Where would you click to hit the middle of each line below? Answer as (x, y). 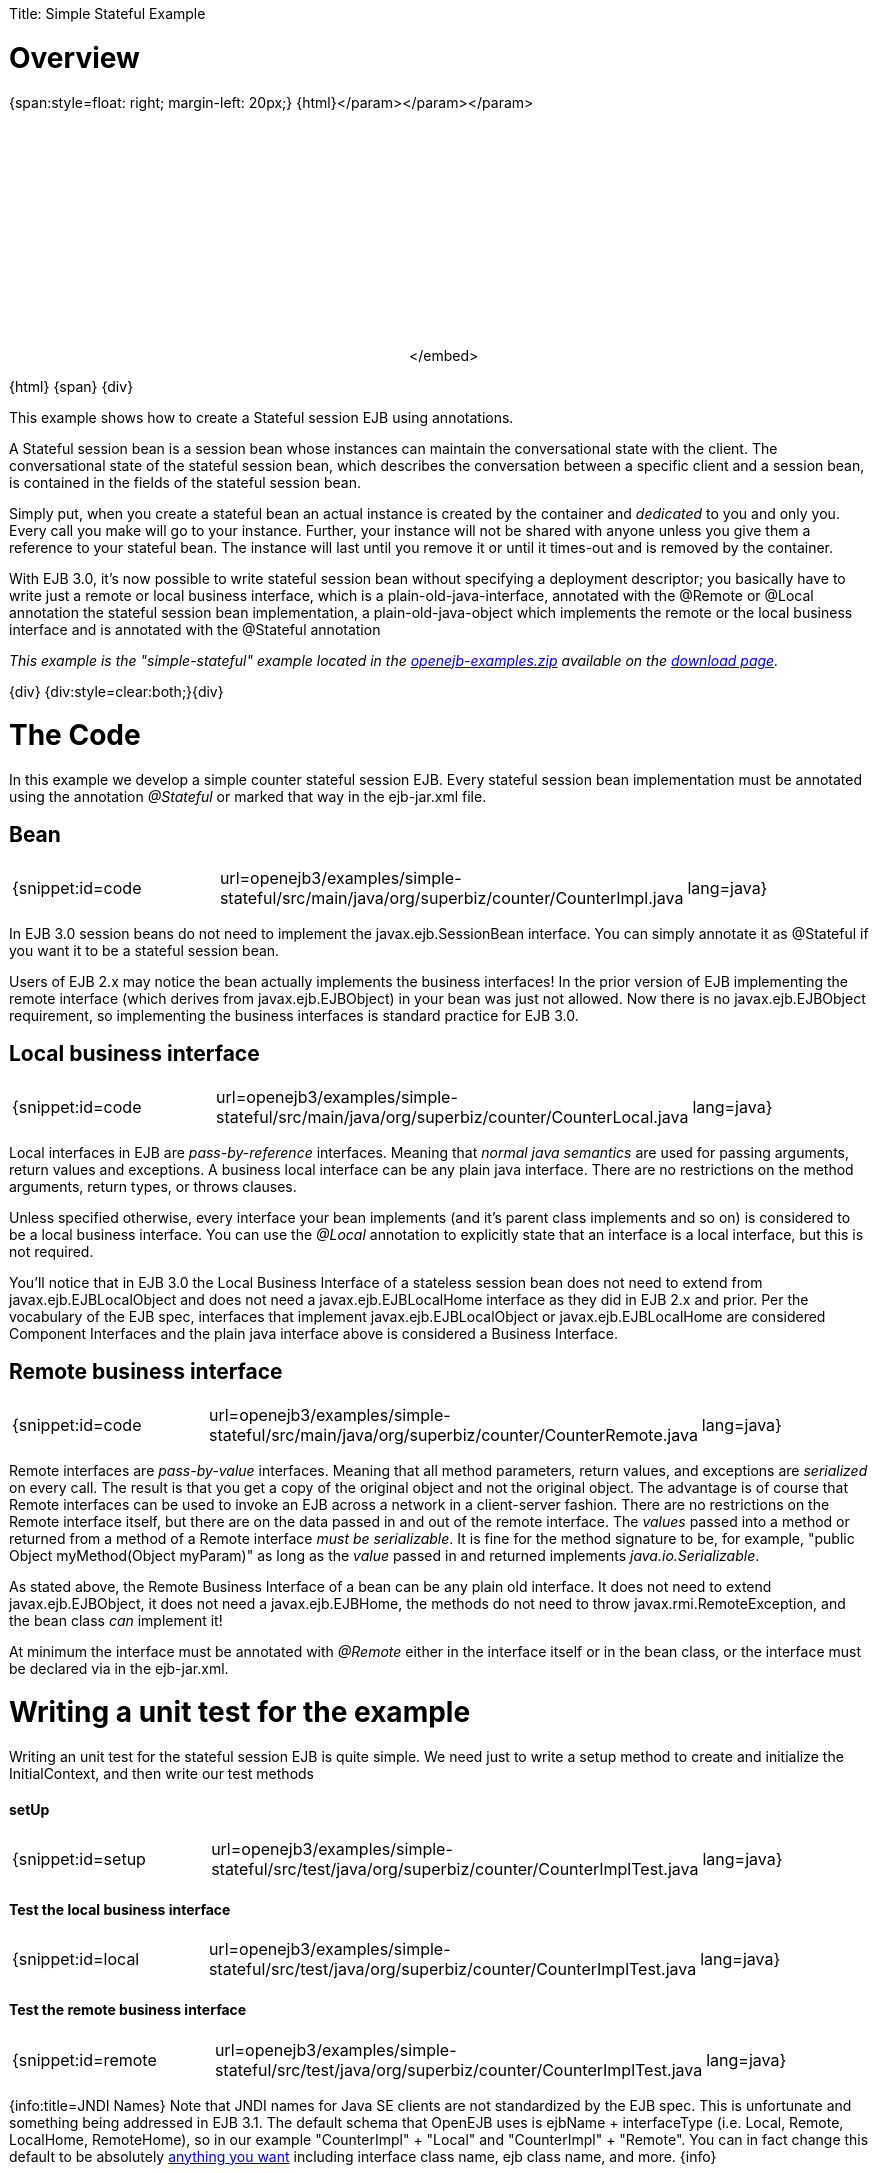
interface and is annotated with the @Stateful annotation (195, 629)
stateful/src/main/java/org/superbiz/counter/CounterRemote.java (453, 1434)
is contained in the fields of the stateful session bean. (185, 482)
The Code (75, 735)
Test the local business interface (120, 1909)
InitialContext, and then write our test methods (161, 1774)
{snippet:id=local (76, 1959)
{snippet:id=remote (84, 2059)
